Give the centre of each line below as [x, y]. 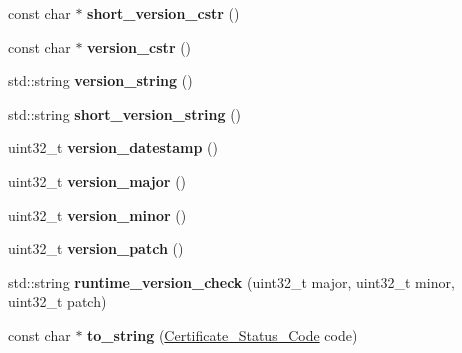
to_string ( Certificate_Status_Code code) [222, 334]
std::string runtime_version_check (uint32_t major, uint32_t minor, [231, 281]
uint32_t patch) [57, 301]
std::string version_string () [100, 80]
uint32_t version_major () [97, 180]
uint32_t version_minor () [97, 214]
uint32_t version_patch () [96, 248]
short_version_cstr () [163, 13]
